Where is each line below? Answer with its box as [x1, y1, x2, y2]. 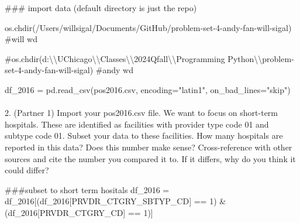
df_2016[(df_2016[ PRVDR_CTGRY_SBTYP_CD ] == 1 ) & [5, 195, 226, 207]
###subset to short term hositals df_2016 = [5, 183, 170, 195]
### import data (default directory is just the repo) [5, 2, 197, 13]
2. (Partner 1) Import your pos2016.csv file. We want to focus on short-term [5, 107, 278, 119]
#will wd [5, 33, 37, 45]
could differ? [5, 164, 49, 176]
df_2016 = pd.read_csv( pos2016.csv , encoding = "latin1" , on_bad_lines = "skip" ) [5, 83, 291, 95]
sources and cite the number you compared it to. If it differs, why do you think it [5, 152, 296, 164]
